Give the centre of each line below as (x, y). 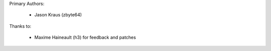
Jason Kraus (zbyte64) (58, 15)
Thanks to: (20, 26)
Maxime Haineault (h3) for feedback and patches (85, 38)
